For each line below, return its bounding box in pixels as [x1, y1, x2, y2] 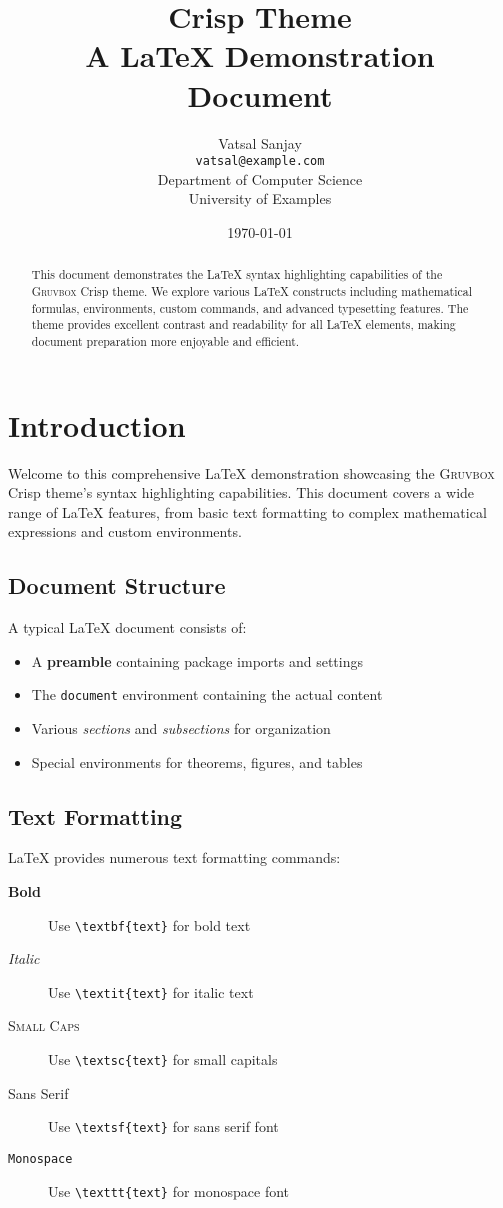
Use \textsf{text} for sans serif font [48, 1116, 279, 1137]
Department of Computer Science [157, 168, 363, 189]
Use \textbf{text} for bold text [48, 914, 251, 935]
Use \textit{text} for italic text [48, 981, 254, 1002]
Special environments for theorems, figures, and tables [31, 751, 363, 772]
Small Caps [8, 1015, 80, 1036]
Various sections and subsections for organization [31, 717, 331, 738]
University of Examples [188, 188, 332, 209]
